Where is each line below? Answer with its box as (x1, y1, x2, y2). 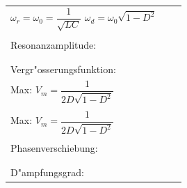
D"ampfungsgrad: (10, 165, 84, 180)
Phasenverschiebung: (10, 140, 98, 155)
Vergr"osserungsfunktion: (10, 62, 116, 77)
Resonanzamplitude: (10, 37, 97, 52)
